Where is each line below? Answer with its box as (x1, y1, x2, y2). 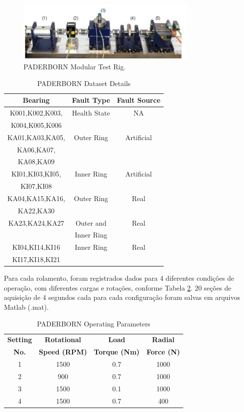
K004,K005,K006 (11, 119, 62, 130)
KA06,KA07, (17, 144, 56, 154)
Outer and (75, 217, 107, 228)
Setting (7, 334, 32, 345)
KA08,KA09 (18, 156, 55, 167)
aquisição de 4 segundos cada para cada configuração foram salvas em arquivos (4, 292, 241, 302)
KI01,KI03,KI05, (11, 169, 61, 179)
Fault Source (117, 95, 161, 105)
